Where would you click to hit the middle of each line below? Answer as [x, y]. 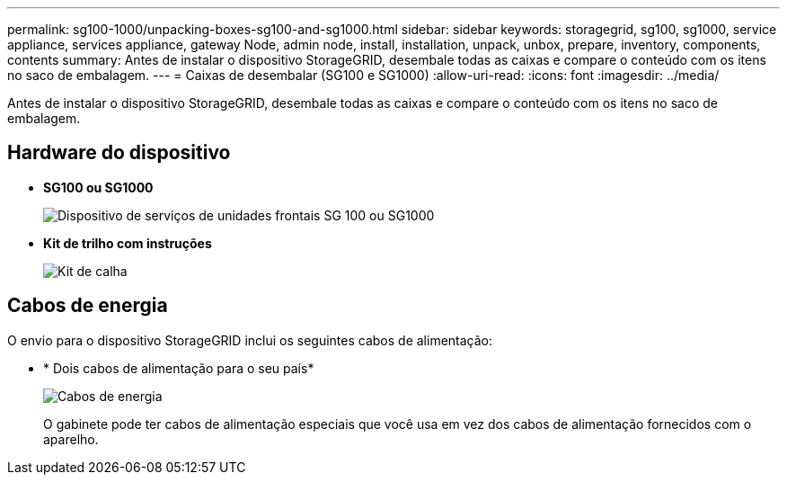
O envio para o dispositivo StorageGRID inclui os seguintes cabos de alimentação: [250, 340]
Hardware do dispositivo [119, 153]
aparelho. [71, 439]
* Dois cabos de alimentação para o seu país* [179, 368]
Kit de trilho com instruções [128, 243]
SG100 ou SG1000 [98, 187]
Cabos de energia [88, 306]
